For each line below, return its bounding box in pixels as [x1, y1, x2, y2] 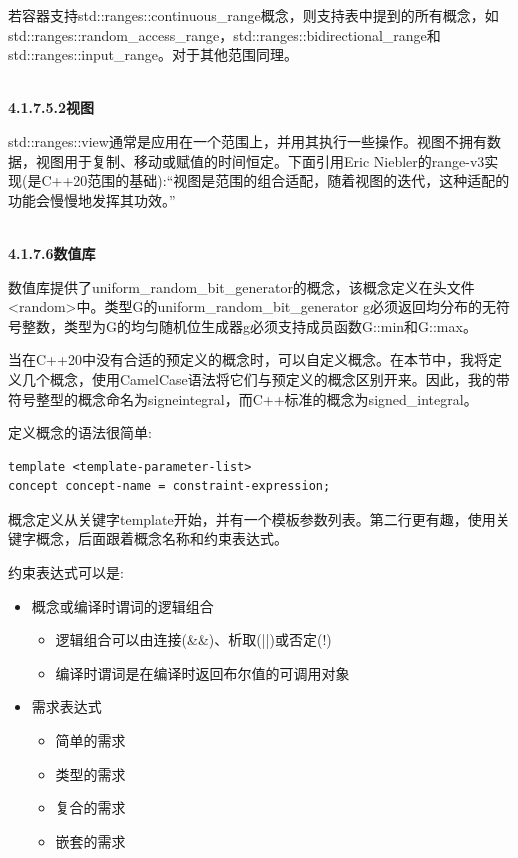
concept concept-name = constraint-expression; [8, 479, 331, 494]
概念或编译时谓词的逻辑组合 [31, 595, 214, 616]
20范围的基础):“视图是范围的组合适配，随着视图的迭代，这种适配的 [73, 170, 510, 191]
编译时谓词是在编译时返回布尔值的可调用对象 [55, 662, 350, 683]
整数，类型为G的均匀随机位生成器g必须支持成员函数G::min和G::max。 [21, 315, 477, 336]
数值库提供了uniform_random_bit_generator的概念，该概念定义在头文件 [8, 276, 475, 297]
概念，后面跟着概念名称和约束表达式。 [35, 528, 288, 549]
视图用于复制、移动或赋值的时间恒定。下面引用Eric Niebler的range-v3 [35, 150, 485, 171]
